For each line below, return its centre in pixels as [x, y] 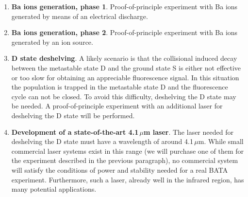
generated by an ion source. [52, 42]
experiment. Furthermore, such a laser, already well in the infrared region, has [128, 179]
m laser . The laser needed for [188, 132]
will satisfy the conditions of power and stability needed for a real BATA [120, 170]
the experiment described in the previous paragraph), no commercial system [125, 160]
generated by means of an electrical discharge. [80, 16]
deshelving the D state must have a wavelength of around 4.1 [102, 141]
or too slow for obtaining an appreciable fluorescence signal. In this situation [125, 77]
